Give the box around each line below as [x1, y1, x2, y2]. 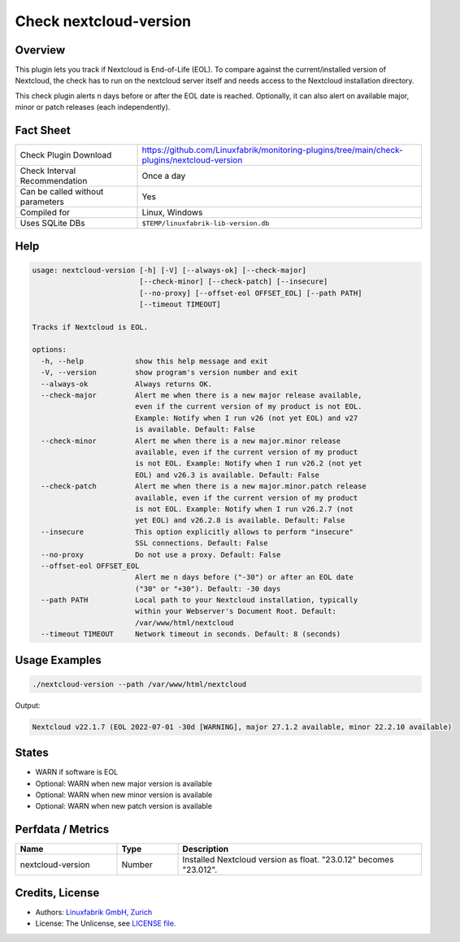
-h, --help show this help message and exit [41, 356, 268, 366]
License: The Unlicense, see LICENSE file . [35, 918, 176, 928]
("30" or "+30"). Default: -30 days [134, 584, 281, 593]
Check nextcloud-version [15, 12, 191, 30]
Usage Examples [15, 653, 102, 666]
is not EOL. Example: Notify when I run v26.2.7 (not [134, 504, 354, 514]
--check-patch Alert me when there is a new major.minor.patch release [41, 482, 367, 491]
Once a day [141, 171, 186, 182]
